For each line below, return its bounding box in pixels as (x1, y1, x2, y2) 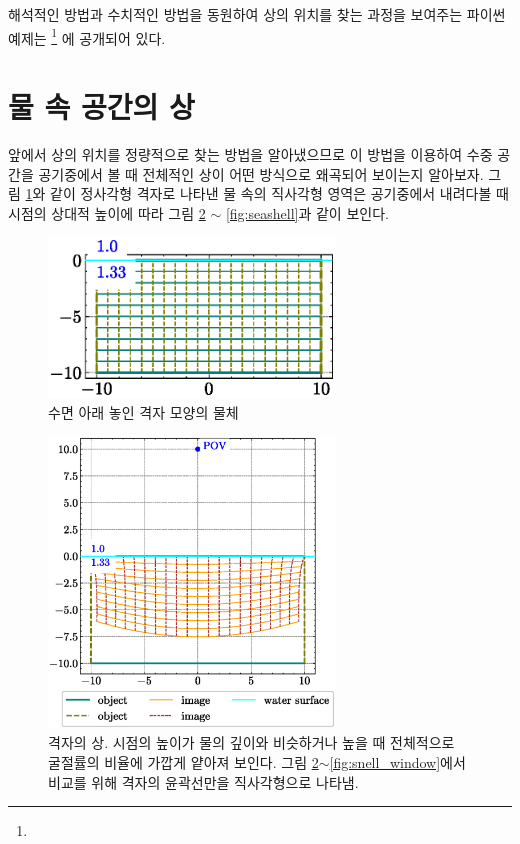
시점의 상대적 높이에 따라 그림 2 (8, 202, 206, 223)
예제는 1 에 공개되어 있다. (8, 24, 166, 48)
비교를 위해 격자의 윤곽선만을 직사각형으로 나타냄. (48, 771, 359, 792)
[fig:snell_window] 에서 (329, 751, 466, 772)
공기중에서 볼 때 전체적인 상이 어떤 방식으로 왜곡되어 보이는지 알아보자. (38, 163, 484, 184)
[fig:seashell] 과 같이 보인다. (225, 202, 389, 223)
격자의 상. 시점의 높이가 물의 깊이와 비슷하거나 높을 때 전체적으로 (48, 732, 455, 753)
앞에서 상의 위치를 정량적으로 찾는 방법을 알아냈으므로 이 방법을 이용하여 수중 (8, 143, 493, 164)
